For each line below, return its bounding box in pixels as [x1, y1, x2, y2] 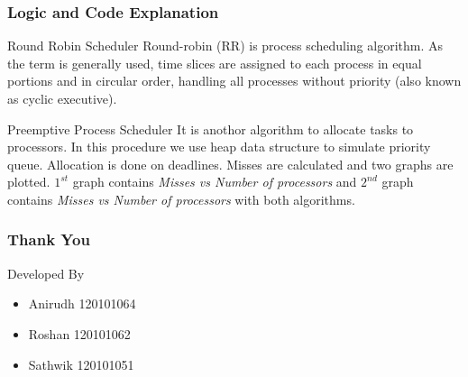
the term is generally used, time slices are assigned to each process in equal [7, 53, 422, 72]
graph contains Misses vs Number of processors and [72, 172, 357, 191]
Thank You [7, 228, 90, 251]
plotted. [7, 172, 50, 191]
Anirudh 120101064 [28, 294, 136, 313]
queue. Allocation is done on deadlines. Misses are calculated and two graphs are [7, 154, 454, 173]
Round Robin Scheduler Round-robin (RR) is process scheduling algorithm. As [7, 36, 443, 55]
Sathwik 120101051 [28, 354, 134, 373]
